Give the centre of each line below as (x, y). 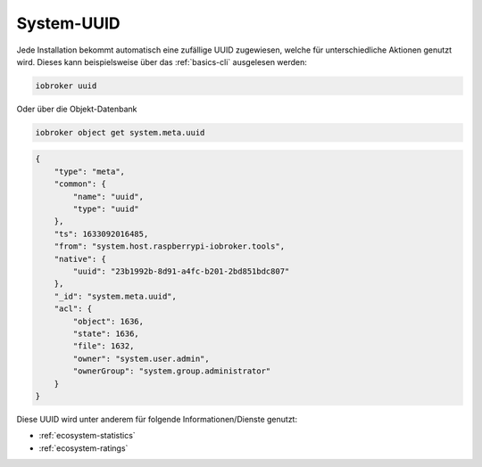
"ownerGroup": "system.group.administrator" (172, 371)
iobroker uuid (66, 86)
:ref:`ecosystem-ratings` (83, 448)
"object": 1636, (108, 321)
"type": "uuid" (106, 209)
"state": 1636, (106, 333)
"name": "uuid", (108, 197)
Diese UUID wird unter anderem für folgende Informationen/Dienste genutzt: (157, 419)
